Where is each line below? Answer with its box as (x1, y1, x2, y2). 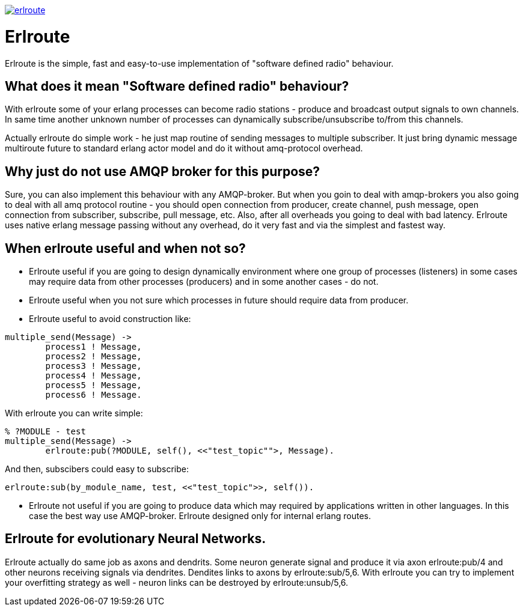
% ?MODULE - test (5, 427, 86, 437)
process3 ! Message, (45, 361, 142, 371)
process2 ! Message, (45, 351, 142, 362)
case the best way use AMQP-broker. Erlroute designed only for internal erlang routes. (29, 511, 371, 521)
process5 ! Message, (45, 380, 142, 391)
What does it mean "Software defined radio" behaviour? (5, 78, 349, 94)
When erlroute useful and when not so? (5, 240, 246, 256)
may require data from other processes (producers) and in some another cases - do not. (29, 276, 379, 287)
